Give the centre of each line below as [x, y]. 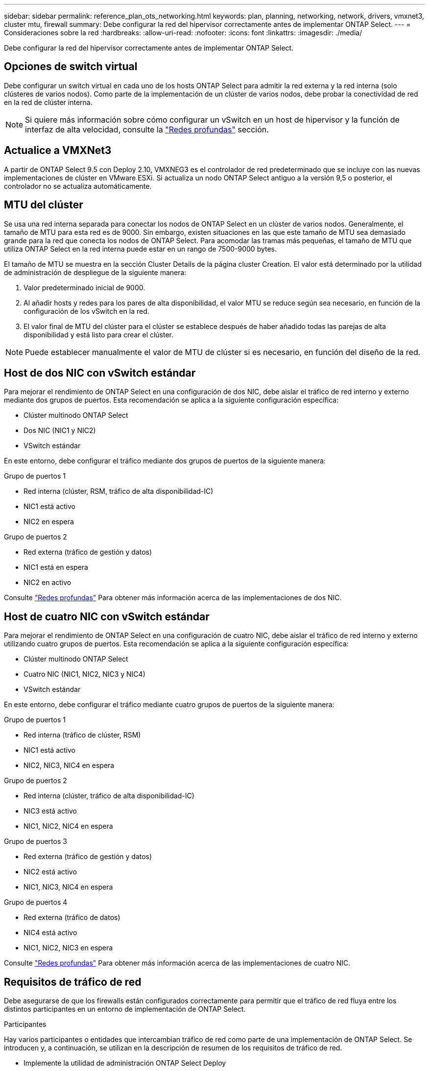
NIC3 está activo [50, 811]
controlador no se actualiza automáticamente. [78, 186]
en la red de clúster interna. [48, 102]
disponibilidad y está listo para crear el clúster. [99, 334]
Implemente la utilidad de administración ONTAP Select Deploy [125, 1063]
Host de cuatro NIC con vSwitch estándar [107, 616]
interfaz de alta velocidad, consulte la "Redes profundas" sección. [147, 129]
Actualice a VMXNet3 [58, 151]
